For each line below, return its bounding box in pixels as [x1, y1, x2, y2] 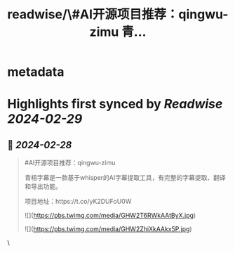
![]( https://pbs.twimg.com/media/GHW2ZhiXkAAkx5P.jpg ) [24, 225, 192, 233]
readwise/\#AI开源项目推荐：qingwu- [7, 6, 229, 22]
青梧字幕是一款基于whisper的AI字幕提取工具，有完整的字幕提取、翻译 [24, 174, 226, 182]
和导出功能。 [24, 182, 62, 190]
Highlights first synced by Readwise [7, 96, 223, 112]
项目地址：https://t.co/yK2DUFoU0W [24, 197, 132, 206]
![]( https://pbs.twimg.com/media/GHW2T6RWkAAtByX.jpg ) [24, 212, 196, 220]
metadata [7, 64, 65, 80]
